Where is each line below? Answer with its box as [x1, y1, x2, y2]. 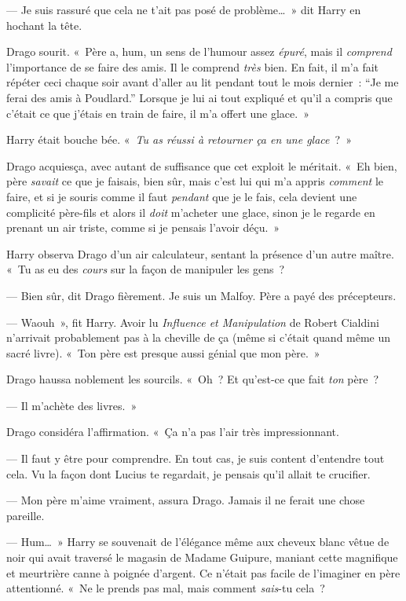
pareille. [6, 507, 45, 523]
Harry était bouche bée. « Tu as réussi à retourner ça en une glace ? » [6, 131, 352, 148]
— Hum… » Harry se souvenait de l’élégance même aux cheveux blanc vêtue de [6, 533, 390, 550]
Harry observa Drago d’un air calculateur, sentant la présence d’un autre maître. [6, 245, 394, 262]
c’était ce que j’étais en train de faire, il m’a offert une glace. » [6, 104, 309, 121]
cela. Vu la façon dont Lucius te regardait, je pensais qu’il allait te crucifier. [6, 465, 371, 482]
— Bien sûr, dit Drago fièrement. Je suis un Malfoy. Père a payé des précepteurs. [6, 287, 397, 303]
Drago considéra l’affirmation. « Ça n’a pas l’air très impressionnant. [6, 423, 339, 440]
